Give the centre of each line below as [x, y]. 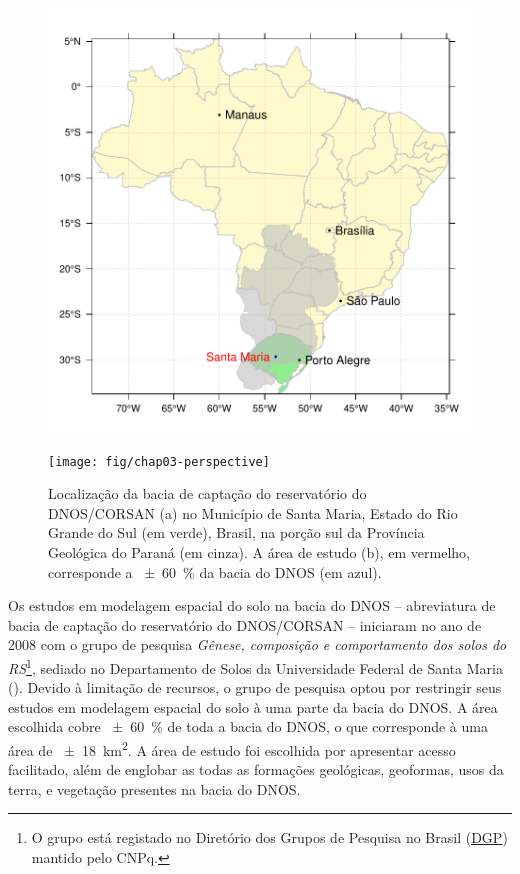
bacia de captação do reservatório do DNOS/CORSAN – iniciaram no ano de [245, 624]
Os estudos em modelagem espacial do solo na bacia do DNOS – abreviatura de [252, 605]
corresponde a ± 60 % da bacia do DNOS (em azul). [215, 571]
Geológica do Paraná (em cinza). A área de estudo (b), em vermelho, [259, 552]
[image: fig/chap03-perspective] [159, 461]
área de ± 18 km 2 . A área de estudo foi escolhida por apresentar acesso [232, 748]
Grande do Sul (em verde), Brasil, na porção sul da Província [236, 532]
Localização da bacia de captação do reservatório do [207, 493]
